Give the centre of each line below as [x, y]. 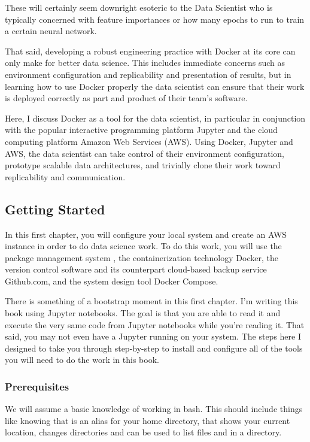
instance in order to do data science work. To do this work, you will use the [143, 246]
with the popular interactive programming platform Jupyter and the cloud [141, 130]
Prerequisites [37, 386]
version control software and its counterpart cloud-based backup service [136, 269]
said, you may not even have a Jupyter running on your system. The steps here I [153, 336]
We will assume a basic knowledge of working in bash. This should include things [154, 409]
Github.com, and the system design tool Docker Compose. [112, 281]
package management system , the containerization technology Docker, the [142, 257]
